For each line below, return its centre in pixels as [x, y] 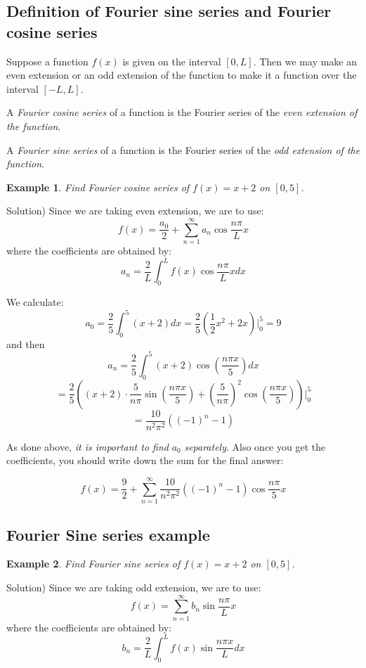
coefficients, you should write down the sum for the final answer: [145, 460]
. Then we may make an [305, 61]
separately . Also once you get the [255, 446]
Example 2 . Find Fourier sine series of [93, 564]
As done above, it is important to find [87, 446]
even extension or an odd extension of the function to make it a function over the [182, 75]
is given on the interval [172, 61]
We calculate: [35, 301]
